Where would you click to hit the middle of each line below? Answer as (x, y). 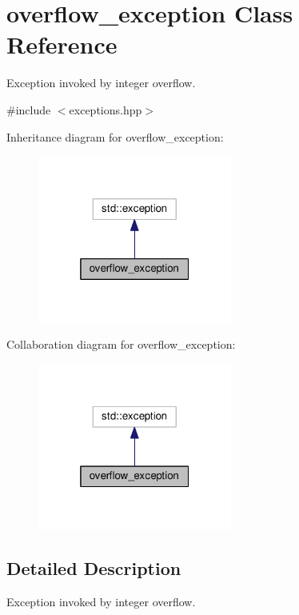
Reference (62, 44)
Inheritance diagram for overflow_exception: (115, 136)
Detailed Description (94, 568)
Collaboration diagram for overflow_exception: (121, 344)
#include (29, 109)
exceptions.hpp (106, 109)
